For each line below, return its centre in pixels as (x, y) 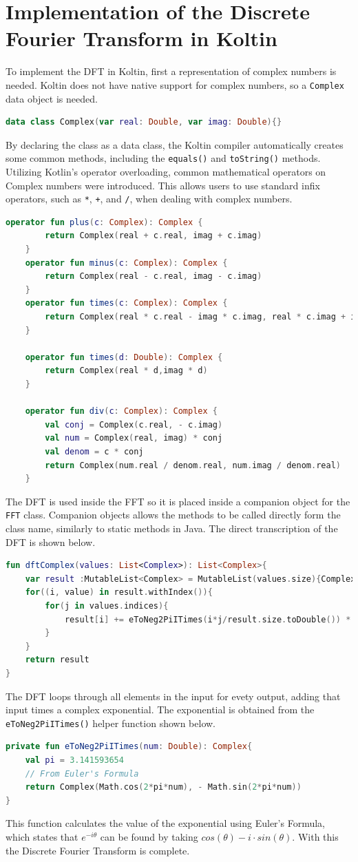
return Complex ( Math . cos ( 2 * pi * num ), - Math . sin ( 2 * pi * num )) (163, 787)
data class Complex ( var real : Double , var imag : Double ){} (144, 122)
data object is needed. (52, 98)
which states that (42, 836)
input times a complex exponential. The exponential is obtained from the (160, 709)
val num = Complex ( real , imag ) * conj (134, 438)
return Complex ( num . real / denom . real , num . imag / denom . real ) (193, 465)
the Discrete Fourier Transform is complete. (98, 850)
